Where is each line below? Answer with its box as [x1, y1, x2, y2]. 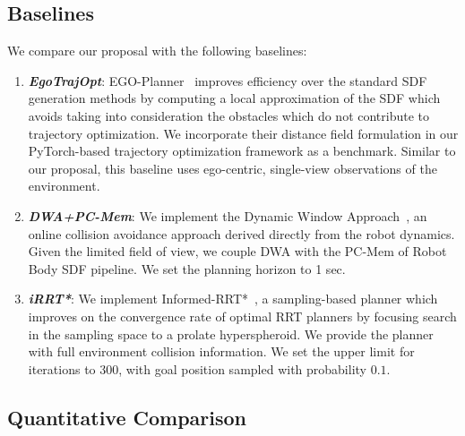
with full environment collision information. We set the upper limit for [28, 342, 415, 361]
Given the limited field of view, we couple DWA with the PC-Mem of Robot [28, 242, 447, 261]
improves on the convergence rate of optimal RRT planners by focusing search [28, 306, 457, 325]
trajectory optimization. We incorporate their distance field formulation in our [28, 124, 459, 142]
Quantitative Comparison [7, 403, 247, 431]
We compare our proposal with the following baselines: [7, 41, 307, 60]
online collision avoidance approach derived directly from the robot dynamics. [28, 224, 455, 243]
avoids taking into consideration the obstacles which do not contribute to [28, 106, 430, 124]
